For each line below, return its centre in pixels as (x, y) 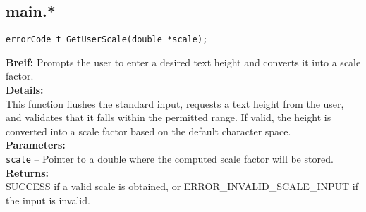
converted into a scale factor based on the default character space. (148, 131)
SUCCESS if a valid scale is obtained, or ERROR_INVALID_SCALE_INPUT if (182, 186)
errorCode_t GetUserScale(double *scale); (107, 40)
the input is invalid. (48, 200)
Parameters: (36, 145)
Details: (25, 90)
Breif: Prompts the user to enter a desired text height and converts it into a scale (183, 62)
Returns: (28, 172)
